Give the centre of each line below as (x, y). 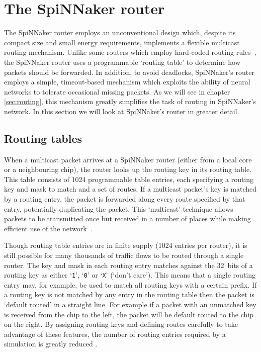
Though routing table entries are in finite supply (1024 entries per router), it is (126, 245)
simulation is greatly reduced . (51, 344)
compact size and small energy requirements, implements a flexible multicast (122, 42)
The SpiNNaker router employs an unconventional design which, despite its (120, 32)
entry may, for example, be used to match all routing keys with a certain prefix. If (130, 284)
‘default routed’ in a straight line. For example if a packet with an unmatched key (130, 304)
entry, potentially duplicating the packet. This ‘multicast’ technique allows (119, 208)
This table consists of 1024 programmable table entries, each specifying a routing (129, 179)
